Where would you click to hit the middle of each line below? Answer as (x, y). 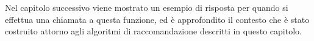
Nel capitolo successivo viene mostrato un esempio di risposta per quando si (147, 7)
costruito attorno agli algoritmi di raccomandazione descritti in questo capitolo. (153, 31)
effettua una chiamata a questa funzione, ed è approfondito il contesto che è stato (157, 19)
